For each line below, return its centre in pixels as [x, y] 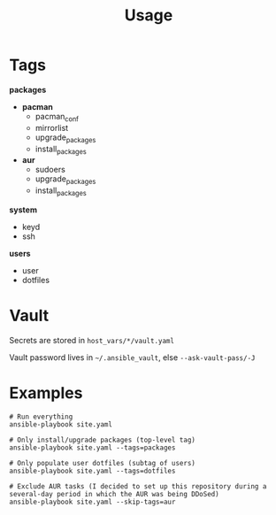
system [23, 210]
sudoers [50, 170]
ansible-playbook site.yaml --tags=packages [92, 448]
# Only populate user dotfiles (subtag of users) [103, 463]
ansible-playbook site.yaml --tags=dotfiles [92, 471]
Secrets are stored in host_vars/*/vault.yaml [92, 340]
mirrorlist [52, 127]
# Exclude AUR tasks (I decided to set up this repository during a [138, 486]
